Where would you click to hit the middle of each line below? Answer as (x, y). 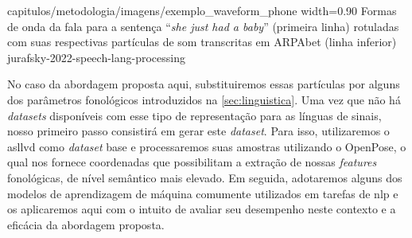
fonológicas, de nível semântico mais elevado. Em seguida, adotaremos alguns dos (205, 177)
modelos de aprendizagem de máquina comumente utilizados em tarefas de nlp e (203, 193)
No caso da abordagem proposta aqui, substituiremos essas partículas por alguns (204, 84)
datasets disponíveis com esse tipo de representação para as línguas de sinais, (194, 115)
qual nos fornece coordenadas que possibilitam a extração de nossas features (192, 162)
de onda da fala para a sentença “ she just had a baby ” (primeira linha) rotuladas (203, 26)
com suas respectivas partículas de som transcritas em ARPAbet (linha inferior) (202, 42)
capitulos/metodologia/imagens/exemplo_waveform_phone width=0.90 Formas (202, 10)
